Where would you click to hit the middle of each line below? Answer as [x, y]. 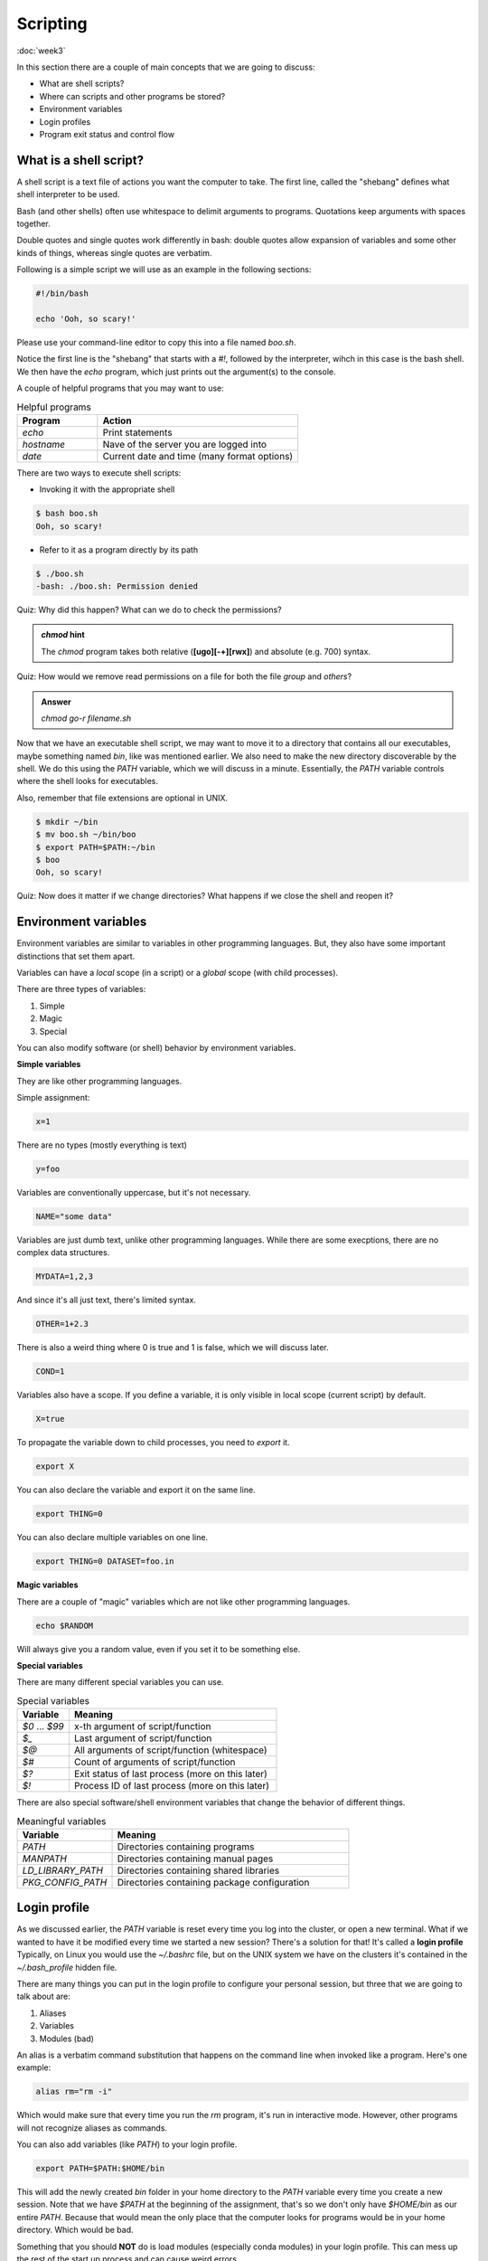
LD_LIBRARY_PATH [63, 1870]
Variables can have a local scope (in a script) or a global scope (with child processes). [178, 973]
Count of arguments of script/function [155, 1762]
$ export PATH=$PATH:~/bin [95, 847]
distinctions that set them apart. [76, 956]
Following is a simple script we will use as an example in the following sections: [164, 270]
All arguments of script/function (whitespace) [170, 1750]
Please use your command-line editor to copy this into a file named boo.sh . [156, 342]
